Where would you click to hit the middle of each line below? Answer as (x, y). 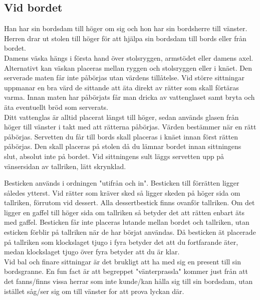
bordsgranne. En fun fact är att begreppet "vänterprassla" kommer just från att (126, 271)
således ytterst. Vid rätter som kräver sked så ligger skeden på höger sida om (122, 192)
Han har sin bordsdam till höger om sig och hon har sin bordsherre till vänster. (126, 28)
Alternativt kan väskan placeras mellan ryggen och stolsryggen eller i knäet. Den (128, 67)
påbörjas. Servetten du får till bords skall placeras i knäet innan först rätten (121, 136)
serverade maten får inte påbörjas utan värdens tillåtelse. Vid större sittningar (124, 78)
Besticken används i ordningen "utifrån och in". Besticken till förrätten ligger (122, 183)
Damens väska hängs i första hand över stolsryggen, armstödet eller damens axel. (129, 57)
